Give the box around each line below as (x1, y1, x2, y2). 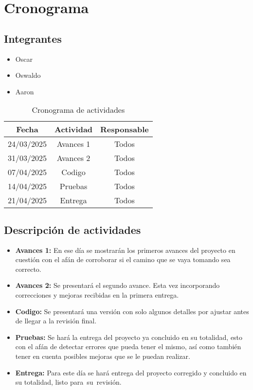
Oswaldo (15, 70, 41, 80)
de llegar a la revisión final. (15, 316, 97, 326)
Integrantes (4, 31, 62, 46)
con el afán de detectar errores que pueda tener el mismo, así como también (15, 341, 241, 352)
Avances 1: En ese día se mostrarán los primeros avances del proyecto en (15, 245, 235, 255)
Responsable (100, 124, 149, 135)
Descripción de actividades (4, 222, 141, 237)
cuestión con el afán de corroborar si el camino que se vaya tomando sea (15, 254, 231, 265)
